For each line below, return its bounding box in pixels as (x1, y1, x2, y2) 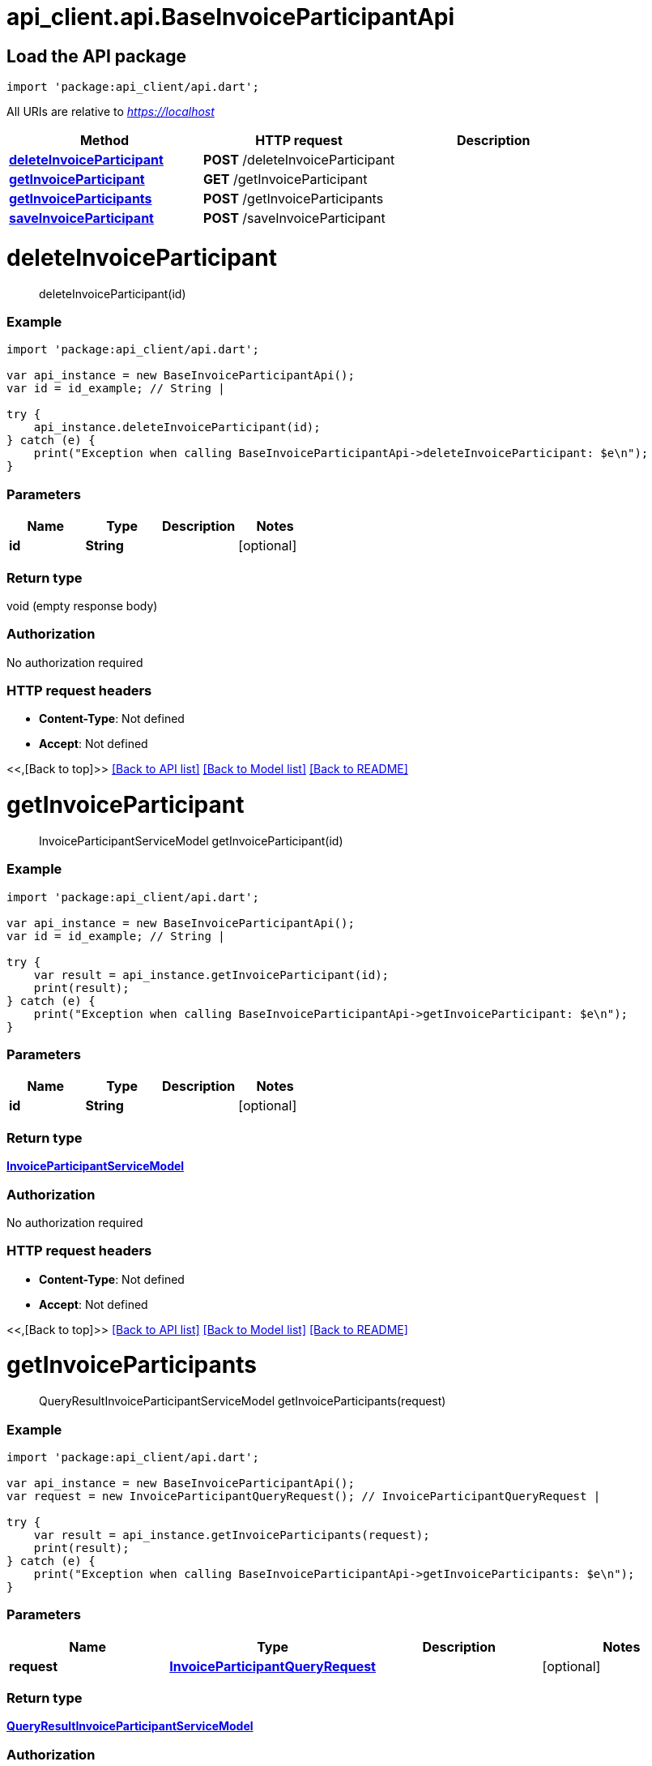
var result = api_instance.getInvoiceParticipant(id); (33, 968, 390, 981)
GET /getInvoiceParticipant (203, 171, 368, 188)
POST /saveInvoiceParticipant (203, 210, 386, 227)
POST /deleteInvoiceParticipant (203, 152, 395, 169)
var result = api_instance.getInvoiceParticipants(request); (33, 1528, 430, 1542)
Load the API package (6, 45, 186, 66)
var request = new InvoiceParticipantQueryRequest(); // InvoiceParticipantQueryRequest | (6, 1489, 601, 1503)
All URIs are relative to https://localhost (6, 105, 215, 119)
